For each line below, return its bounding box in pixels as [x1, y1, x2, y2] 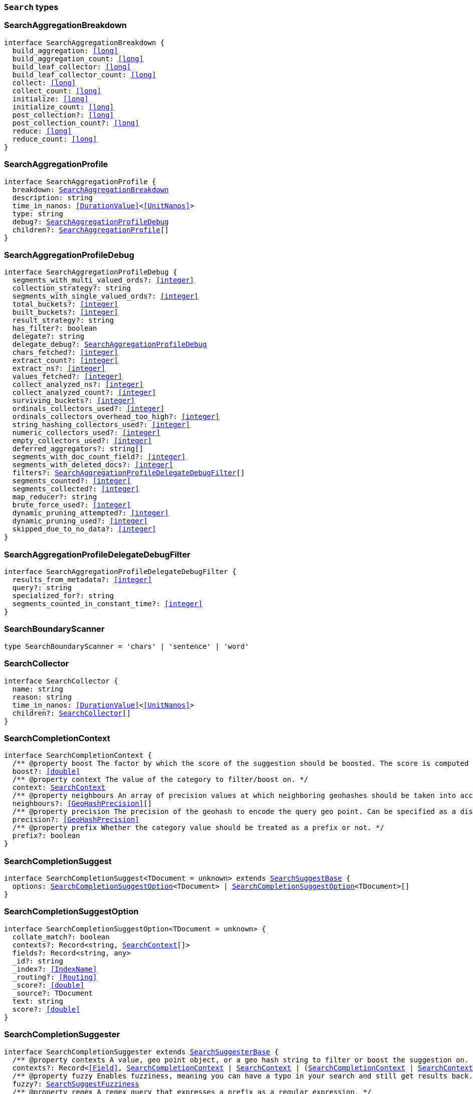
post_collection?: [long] [12, 110, 114, 119]
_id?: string [12, 956, 64, 965]
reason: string [12, 693, 72, 701]
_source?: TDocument [12, 989, 93, 997]
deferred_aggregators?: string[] [12, 445, 144, 453]
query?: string [12, 584, 72, 592]
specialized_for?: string [12, 592, 114, 600]
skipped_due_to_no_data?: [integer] [12, 525, 156, 533]
